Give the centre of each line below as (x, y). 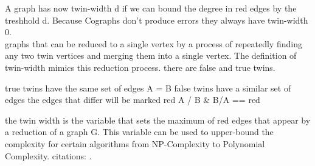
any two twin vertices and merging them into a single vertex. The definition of (151, 55)
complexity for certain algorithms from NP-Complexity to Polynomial (135, 143)
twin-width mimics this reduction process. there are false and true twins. (140, 67)
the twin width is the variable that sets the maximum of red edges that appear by (158, 120)
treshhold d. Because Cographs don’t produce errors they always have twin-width (157, 20)
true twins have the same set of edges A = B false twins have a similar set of (148, 88)
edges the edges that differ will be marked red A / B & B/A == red (133, 100)
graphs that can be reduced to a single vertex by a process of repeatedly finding (154, 43)
